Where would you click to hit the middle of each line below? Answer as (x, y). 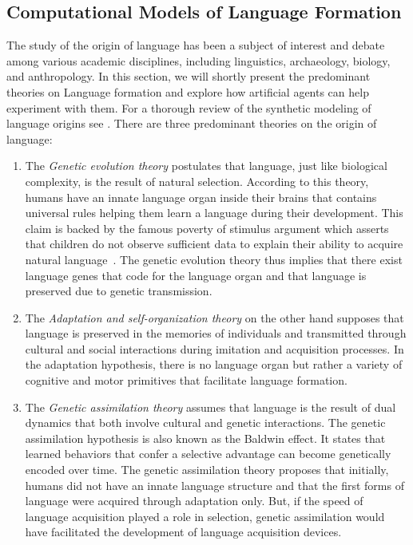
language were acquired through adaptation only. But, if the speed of (194, 501)
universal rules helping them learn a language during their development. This (214, 213)
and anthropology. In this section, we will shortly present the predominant (189, 76)
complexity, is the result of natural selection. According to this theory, (197, 181)
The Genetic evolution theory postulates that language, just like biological (206, 166)
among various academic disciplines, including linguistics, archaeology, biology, (199, 60)
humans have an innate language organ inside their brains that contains (201, 197)
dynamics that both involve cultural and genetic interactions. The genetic (205, 423)
